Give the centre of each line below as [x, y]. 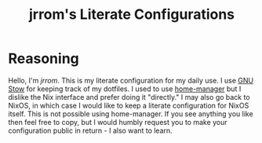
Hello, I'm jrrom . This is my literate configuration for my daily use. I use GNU [131, 80]
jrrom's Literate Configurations [132, 15]
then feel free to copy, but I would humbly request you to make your [118, 122]
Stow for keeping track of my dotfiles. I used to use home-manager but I [125, 89]
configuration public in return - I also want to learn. [90, 130]
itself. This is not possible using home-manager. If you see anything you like [131, 114]
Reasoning [44, 59]
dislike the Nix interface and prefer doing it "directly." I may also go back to [129, 97]
